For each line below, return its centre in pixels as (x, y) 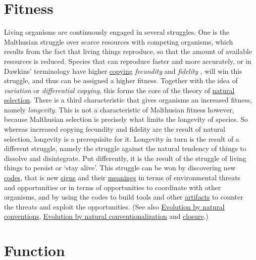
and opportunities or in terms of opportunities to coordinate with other (112, 187)
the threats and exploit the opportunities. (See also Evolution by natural (114, 206)
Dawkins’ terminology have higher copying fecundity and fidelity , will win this (123, 71)
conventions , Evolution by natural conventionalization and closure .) (106, 216)
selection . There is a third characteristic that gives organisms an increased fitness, (128, 100)
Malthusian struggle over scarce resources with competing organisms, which (119, 41)
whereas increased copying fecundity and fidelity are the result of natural (115, 129)
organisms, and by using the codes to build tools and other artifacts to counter (124, 197)
